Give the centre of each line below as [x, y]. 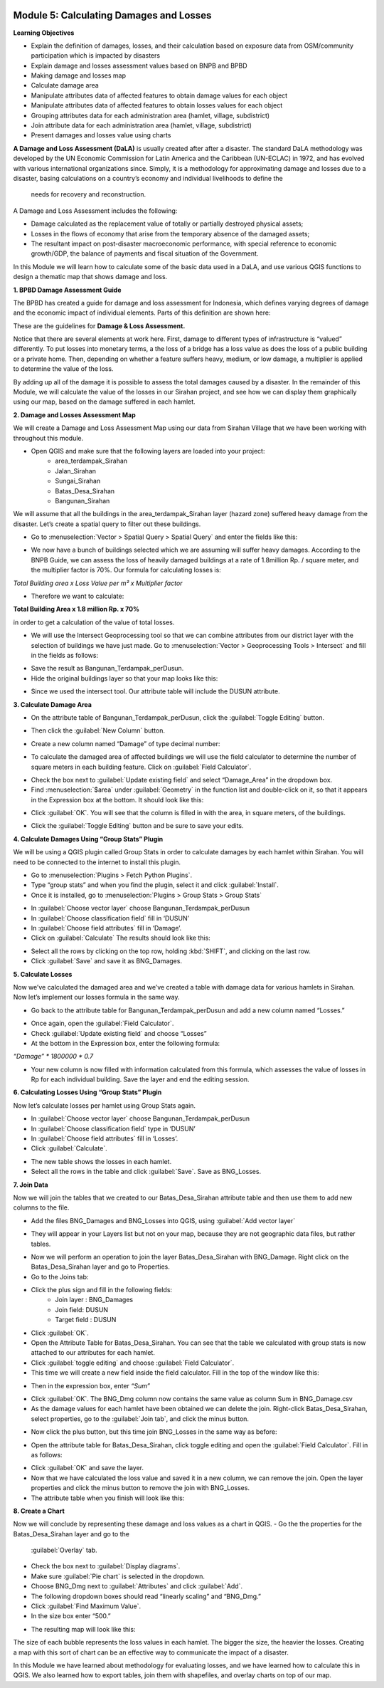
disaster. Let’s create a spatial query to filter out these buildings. [107, 524]
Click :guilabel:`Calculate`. [69, 1148]
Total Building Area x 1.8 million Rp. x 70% [76, 609]
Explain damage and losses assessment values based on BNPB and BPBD [139, 65]
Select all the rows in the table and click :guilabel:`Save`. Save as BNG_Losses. [146, 1172]
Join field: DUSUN [82, 1309]
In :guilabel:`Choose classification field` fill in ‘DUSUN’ [110, 918]
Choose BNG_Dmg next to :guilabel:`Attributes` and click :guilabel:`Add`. [137, 1586]
